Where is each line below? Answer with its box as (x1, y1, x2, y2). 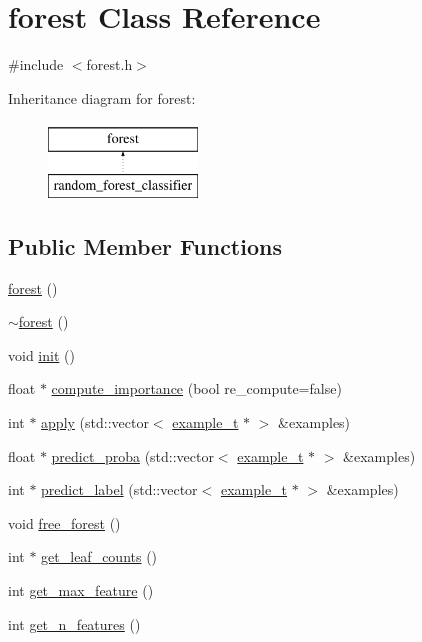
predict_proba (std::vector (51, 445, 214, 466)
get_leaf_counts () (41, 546, 158, 567)
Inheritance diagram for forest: (8, 87, 196, 108)
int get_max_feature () (8, 580, 154, 601)
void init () (8, 344, 75, 365)
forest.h (86, 54, 133, 75)
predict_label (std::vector (41, 479, 198, 500)
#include (8, 54, 64, 75)
